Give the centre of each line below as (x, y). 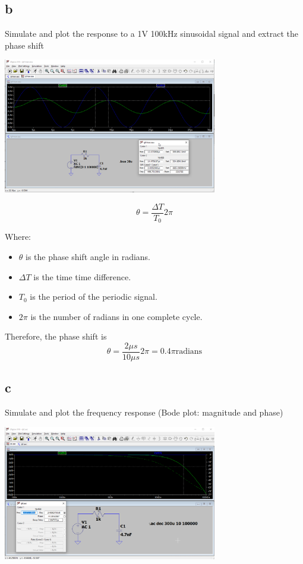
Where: (18, 237)
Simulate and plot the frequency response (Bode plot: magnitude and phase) (144, 412)
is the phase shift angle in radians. (88, 257)
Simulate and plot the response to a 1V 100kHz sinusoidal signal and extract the (151, 34)
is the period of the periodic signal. (94, 297)
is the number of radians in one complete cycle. (116, 316)
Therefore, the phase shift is (56, 336)
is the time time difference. (82, 276)
